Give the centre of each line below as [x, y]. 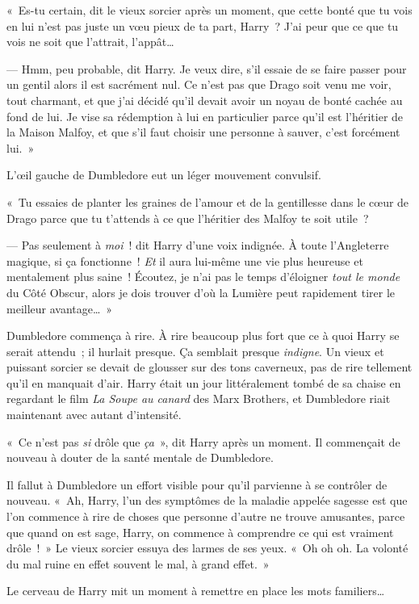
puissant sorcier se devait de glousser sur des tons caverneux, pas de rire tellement [209, 367]
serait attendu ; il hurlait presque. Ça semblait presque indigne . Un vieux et [195, 351]
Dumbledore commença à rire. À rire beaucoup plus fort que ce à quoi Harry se [203, 336]
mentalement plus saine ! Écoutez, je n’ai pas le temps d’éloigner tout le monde [203, 277]
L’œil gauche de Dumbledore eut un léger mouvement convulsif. [164, 175]
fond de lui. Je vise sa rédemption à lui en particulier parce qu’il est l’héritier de [205, 116]
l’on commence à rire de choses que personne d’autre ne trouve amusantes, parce [206, 516]
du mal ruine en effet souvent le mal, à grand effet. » [138, 563]
